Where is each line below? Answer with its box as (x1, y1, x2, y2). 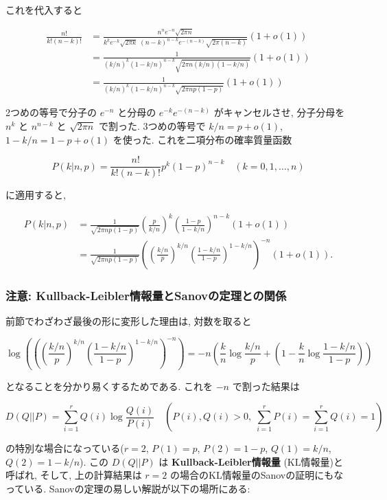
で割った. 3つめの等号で (99, 119, 206, 133)
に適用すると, (5, 187, 66, 202)
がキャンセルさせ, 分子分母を (213, 105, 345, 120)
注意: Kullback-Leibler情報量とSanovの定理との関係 (5, 286, 287, 304)
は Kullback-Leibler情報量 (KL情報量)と (159, 454, 343, 468)
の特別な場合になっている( (5, 441, 124, 455)
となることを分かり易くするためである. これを (5, 378, 213, 393)
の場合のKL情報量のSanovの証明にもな (170, 468, 344, 482)
